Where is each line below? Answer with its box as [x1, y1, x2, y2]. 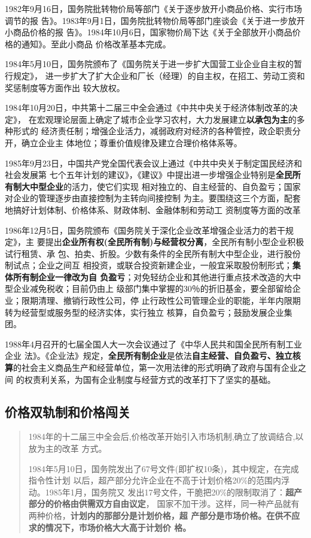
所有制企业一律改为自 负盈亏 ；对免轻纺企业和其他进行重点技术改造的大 [13, 270, 293, 283]
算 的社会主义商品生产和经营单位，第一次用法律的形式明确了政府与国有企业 [5, 361, 298, 374]
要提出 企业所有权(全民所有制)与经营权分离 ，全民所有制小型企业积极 [36, 235, 304, 248]
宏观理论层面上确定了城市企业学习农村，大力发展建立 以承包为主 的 [36, 113, 297, 125]
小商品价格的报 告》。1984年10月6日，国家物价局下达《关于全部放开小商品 [5, 26, 292, 38]
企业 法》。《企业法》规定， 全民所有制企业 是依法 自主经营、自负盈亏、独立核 [5, 349, 301, 362]
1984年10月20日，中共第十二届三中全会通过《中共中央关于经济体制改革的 [5, 101, 289, 114]
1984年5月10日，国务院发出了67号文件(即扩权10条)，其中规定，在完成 [28, 462, 299, 474]
